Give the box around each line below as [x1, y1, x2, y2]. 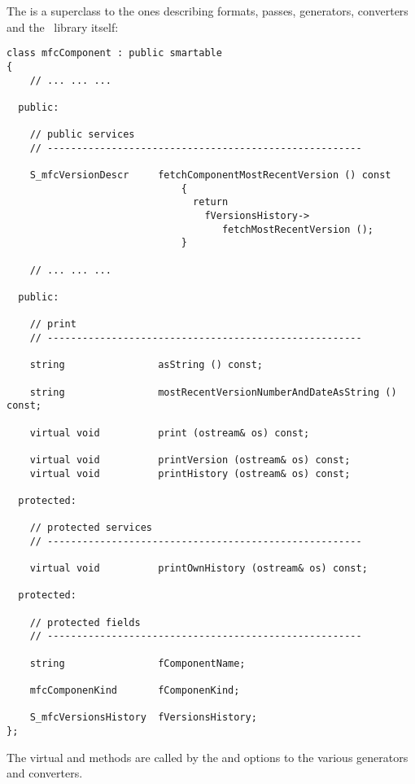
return [193, 196, 229, 208]
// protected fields [29, 616, 141, 629]
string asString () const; [29, 359, 263, 371]
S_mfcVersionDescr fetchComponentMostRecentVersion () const [29, 169, 391, 182]
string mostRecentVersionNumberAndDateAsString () [29, 386, 397, 398]
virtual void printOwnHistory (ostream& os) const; [29, 563, 368, 575]
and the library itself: [7, 18, 119, 35]
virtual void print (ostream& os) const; [29, 427, 310, 439]
